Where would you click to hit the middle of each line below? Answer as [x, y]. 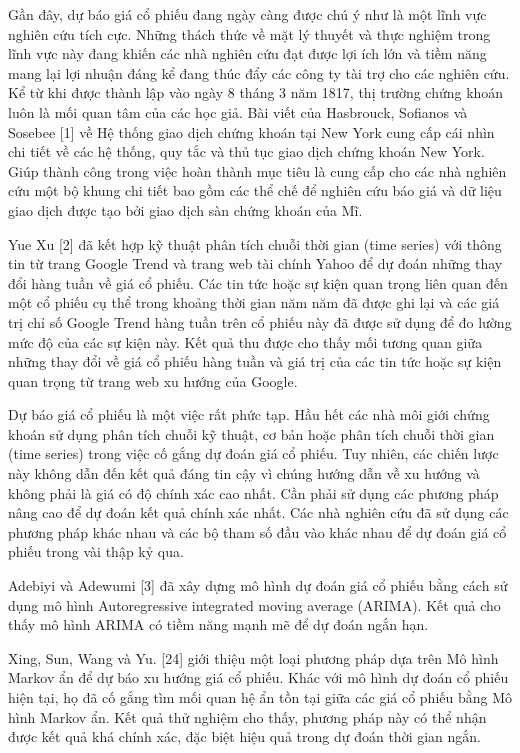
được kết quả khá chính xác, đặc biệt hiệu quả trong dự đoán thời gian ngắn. [244, 736]
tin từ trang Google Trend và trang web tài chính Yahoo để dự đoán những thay [255, 263]
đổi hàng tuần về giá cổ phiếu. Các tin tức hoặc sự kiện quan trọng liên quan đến [258, 282]
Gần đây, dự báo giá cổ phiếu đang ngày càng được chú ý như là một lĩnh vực [247, 14]
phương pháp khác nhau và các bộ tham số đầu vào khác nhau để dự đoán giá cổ [257, 531]
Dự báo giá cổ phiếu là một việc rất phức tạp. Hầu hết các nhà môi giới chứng [249, 414]
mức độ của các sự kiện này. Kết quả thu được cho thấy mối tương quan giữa [245, 341]
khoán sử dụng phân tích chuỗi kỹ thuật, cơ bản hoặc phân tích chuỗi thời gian [251, 433]
